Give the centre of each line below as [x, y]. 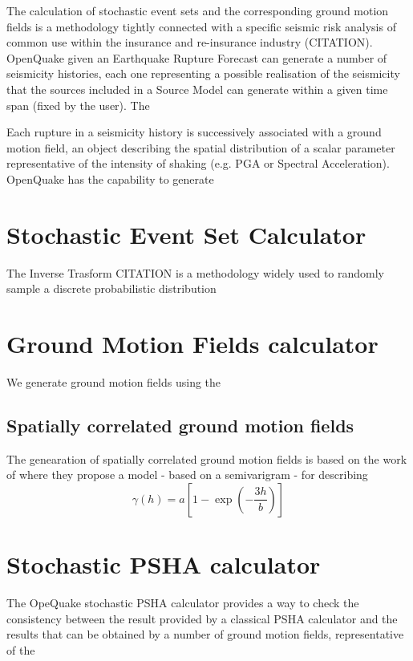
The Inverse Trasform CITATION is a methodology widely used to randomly [196, 272]
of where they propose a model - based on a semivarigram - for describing [187, 474]
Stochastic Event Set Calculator [186, 234]
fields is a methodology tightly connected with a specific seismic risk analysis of [201, 26]
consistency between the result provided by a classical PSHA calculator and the [202, 618]
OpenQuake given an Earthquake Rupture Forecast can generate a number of [197, 57]
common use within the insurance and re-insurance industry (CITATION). [190, 42]
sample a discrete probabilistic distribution [111, 288]
